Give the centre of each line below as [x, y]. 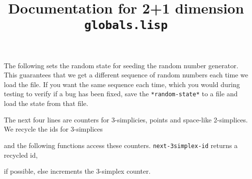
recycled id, [21, 155]
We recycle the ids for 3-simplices [54, 129]
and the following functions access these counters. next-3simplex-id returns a [121, 145]
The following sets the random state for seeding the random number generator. [121, 65]
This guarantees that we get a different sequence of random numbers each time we [126, 75]
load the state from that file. [46, 103]
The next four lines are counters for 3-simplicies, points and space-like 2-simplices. [126, 119]
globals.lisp [126, 25]
